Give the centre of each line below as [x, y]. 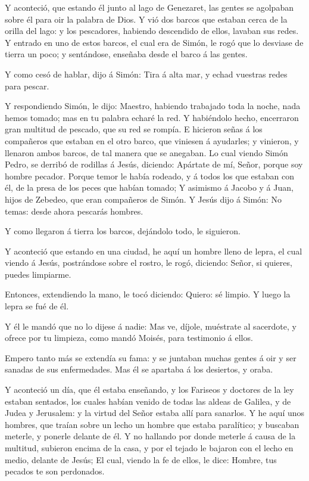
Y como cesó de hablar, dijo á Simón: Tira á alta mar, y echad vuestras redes [146, 74]
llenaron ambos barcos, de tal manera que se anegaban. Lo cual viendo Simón [146, 152]
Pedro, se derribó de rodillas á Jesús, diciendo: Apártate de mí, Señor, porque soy [154, 164]
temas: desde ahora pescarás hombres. [74, 211]
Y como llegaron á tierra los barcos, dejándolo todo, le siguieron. [123, 231]
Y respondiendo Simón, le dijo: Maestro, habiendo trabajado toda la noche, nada [153, 106]
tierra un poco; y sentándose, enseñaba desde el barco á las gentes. [126, 54]
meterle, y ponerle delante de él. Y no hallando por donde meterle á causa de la [150, 436]
